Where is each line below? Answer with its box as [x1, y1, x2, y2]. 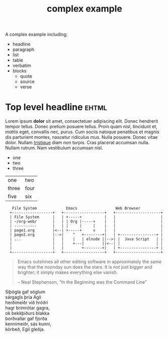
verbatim [12, 62, 31, 68]
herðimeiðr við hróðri [5, 300, 49, 306]
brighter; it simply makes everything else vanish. [17, 270, 118, 276]
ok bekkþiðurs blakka [5, 310, 50, 316]
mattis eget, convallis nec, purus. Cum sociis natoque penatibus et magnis [5, 129, 159, 135]
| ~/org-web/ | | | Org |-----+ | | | [10, 219, 163, 224]
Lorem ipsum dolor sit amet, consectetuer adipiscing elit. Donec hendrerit [5, 118, 158, 124]
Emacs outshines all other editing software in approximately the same [17, 259, 162, 265]
